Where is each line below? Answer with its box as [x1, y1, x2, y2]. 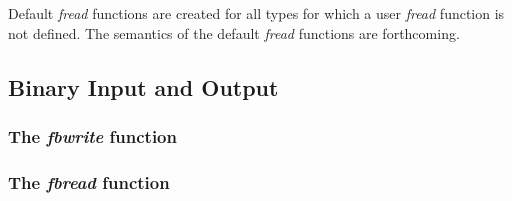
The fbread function [8, 169, 170, 194]
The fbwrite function [8, 123, 177, 148]
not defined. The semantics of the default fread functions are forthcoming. [8, 22, 460, 43]
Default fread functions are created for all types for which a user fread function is [8, 3, 505, 23]
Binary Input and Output [8, 71, 279, 102]
